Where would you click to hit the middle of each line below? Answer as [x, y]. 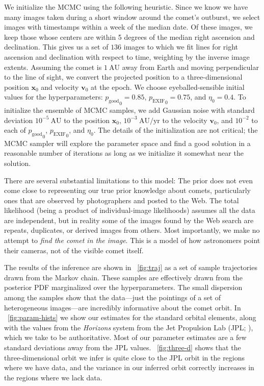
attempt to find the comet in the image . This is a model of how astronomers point [132, 240]
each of [15, 130]
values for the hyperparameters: [54, 97]
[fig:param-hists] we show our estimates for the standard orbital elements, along [132, 317]
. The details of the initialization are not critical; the [176, 130]
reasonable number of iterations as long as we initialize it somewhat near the [124, 153]
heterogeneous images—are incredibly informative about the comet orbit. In [123, 307]
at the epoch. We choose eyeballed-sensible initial [168, 87]
